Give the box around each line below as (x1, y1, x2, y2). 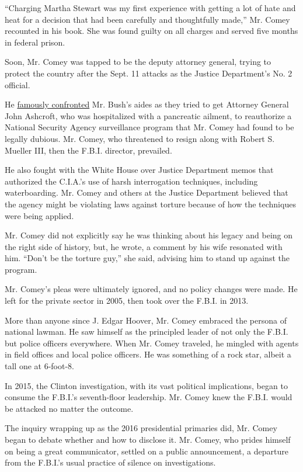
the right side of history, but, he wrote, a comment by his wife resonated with (5, 240, 283, 252)
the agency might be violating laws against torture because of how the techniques (5, 197, 296, 210)
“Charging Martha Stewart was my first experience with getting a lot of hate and (5, 2, 296, 13)
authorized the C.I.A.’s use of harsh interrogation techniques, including (5, 175, 258, 187)
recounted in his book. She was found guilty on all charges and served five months (5, 25, 298, 37)
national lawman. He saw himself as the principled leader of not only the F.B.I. (5, 325, 288, 338)
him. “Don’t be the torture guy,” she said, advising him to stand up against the (5, 252, 290, 264)
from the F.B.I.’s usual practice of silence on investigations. (5, 456, 216, 468)
